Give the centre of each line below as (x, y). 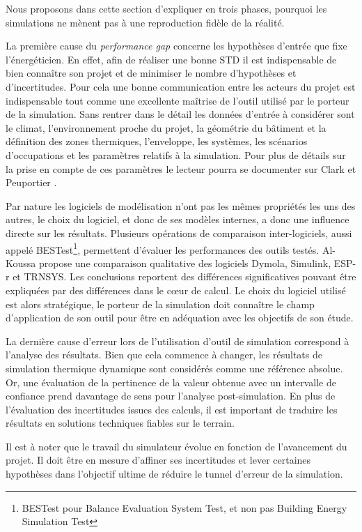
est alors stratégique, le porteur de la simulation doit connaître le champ (160, 304)
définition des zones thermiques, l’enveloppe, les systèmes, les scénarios (157, 141)
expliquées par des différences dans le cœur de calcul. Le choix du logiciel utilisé (176, 290)
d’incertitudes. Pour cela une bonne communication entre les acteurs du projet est (181, 86)
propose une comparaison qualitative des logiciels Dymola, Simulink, (185, 263)
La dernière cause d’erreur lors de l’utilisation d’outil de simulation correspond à (178, 341)
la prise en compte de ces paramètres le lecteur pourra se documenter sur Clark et (181, 168)
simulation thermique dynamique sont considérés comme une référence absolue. (174, 368)
